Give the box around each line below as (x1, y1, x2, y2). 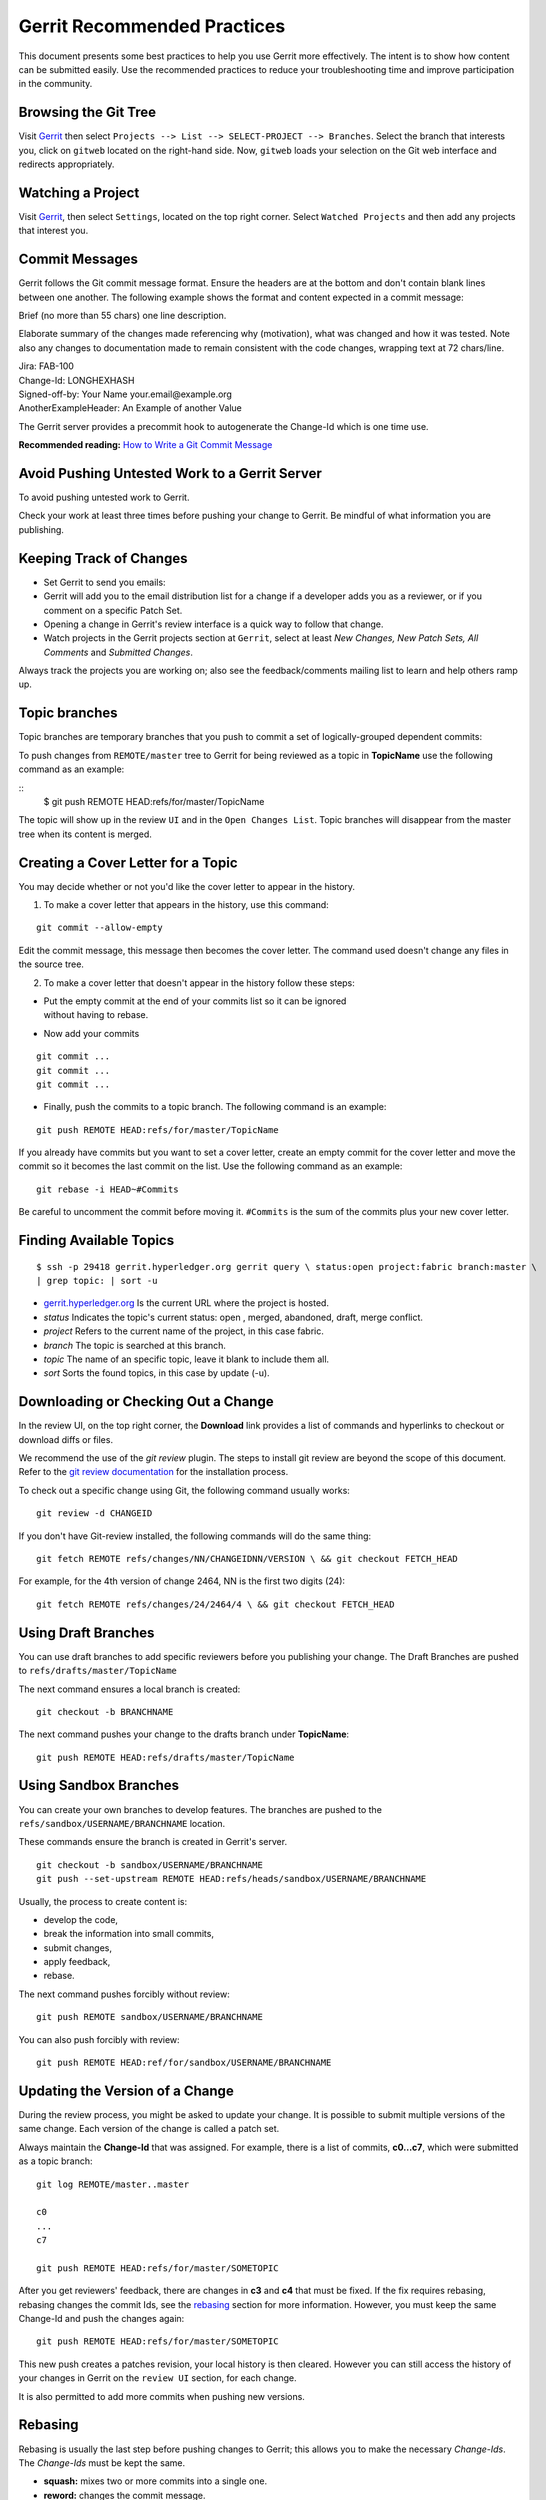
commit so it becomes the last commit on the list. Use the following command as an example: (18, 1160, 403, 1172)
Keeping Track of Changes (18, 550, 188, 567)
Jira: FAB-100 (18, 360, 75, 372)
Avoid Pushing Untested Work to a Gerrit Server (18, 465, 322, 482)
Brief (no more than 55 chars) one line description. (18, 310, 227, 321)
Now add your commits (43, 1027, 140, 1039)
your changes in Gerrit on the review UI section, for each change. (18, 2372, 297, 2384)
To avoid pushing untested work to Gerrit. (18, 491, 190, 504)
